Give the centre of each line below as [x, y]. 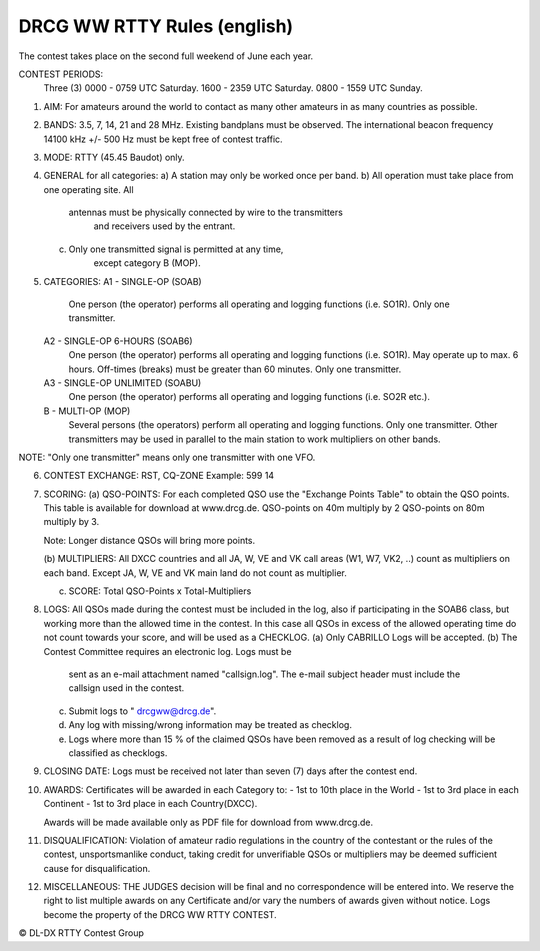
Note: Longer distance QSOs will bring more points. [149, 540]
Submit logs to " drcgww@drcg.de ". [142, 711]
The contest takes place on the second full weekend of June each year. [166, 56]
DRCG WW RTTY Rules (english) [156, 26]
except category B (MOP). [147, 263]
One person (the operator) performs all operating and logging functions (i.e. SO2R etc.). [249, 397]
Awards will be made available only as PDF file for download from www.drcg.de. [208, 822]
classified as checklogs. [118, 752]
